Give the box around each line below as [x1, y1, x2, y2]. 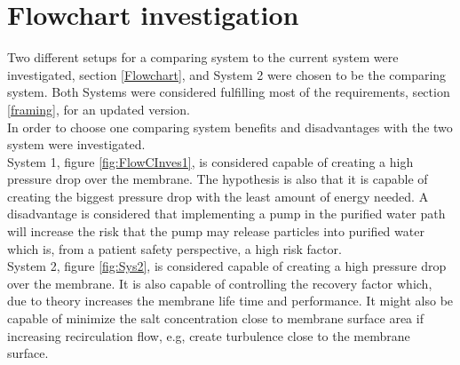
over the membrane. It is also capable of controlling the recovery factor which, [7, 274, 432, 292]
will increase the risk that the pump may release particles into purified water [7, 222, 424, 241]
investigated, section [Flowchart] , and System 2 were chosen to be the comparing [7, 65, 447, 83]
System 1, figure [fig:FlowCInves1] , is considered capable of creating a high [7, 152, 414, 171]
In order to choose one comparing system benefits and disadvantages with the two [7, 117, 453, 136]
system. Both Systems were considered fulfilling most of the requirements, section [7, 83, 450, 101]
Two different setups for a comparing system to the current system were [7, 48, 399, 67]
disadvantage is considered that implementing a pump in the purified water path [7, 204, 446, 223]
